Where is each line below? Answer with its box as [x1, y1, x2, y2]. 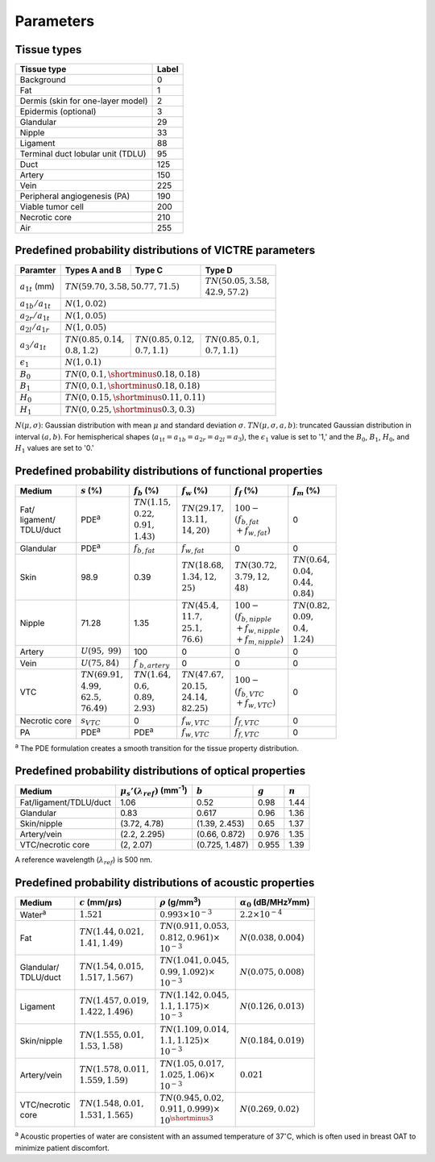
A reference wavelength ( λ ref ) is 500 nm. [14, 855, 153, 866]
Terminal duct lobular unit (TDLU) [19, 148, 147, 160]
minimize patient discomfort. [14, 1143, 110, 1152]
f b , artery [133, 657, 170, 669]
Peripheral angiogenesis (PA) [19, 190, 130, 202]
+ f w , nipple [236, 623, 280, 635]
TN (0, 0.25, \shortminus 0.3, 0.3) [64, 404, 195, 414]
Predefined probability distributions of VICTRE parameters [14, 244, 316, 257]
